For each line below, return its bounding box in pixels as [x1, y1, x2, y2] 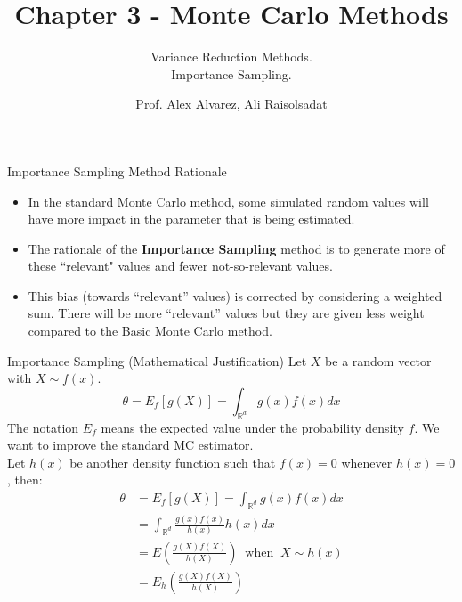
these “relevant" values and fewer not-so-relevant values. [28, 256, 333, 275]
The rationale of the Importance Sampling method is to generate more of [28, 239, 445, 257]
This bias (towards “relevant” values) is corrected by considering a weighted [28, 286, 442, 305]
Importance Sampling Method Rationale [7, 161, 227, 180]
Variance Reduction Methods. [150, 47, 312, 66]
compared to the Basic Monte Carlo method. [28, 321, 272, 340]
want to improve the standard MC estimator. [7, 435, 254, 454]
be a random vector [325, 351, 432, 370]
